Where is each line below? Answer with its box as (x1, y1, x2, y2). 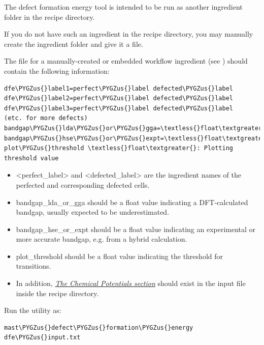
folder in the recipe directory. (4, 11, 95, 22)
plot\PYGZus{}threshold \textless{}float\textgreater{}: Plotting (4, 145, 234, 152)
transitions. (16, 261, 51, 271)
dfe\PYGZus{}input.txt (4, 334, 81, 341)
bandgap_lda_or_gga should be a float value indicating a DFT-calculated (16, 196, 248, 207)
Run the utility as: (4, 305, 61, 315)
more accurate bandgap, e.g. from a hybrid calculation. (16, 234, 187, 244)
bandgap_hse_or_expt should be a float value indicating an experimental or (16, 223, 256, 234)
